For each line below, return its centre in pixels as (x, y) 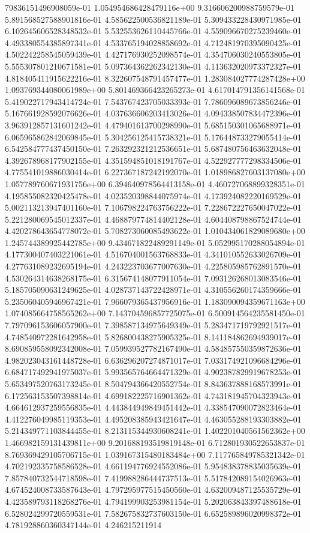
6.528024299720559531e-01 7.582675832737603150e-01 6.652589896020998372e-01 (153, 513)
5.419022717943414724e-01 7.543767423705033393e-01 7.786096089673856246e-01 (153, 101)
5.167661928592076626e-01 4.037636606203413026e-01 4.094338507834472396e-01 (153, 113)
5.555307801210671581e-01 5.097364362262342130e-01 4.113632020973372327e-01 (153, 66)
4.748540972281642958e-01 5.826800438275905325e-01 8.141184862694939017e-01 (153, 336)
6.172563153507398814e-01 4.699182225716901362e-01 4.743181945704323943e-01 (153, 395)
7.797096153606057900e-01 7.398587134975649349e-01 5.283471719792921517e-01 (153, 325)
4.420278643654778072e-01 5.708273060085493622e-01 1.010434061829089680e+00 (155, 231)
